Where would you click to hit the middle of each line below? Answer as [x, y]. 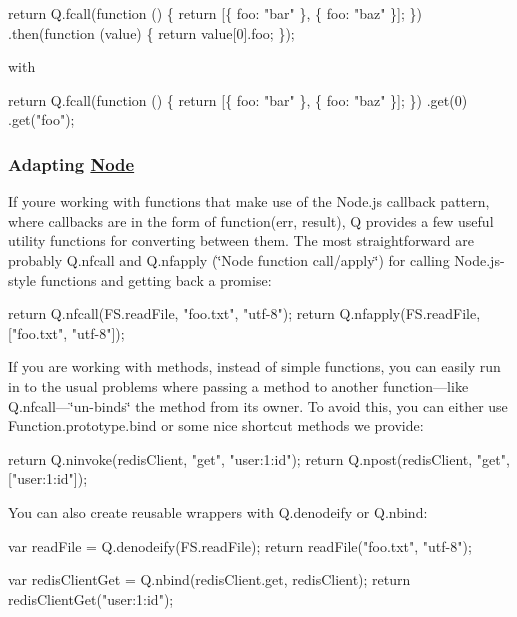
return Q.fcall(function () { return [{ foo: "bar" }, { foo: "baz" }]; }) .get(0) [238, 99]
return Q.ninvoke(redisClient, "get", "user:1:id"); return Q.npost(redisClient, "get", [259, 458]
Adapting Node [71, 163]
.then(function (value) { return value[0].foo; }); [151, 32]
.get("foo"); [41, 119]
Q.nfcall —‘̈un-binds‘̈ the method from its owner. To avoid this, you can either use [258, 405]
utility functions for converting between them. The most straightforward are [241, 240]
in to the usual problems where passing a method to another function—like [238, 385]
